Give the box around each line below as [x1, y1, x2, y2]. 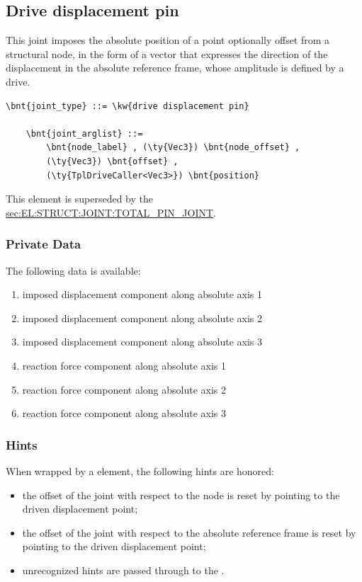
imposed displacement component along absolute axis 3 [22, 334, 263, 349]
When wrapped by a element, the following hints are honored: [6, 463, 274, 478]
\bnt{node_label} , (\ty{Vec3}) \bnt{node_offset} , [46, 142, 300, 153]
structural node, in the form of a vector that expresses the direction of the [6, 46, 328, 61]
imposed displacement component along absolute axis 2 [22, 310, 263, 325]
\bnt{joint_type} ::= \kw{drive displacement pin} [6, 101, 249, 111]
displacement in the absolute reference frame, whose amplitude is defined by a [6, 60, 344, 75]
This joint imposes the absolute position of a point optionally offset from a [6, 33, 330, 47]
